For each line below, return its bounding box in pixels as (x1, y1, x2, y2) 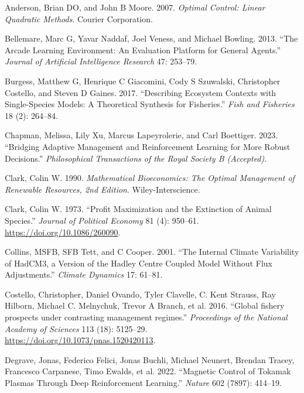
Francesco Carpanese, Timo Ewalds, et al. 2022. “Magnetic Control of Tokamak (5, 365, 291, 377)
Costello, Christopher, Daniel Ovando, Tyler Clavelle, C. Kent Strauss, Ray (5, 288, 276, 300)
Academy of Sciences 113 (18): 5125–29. (5, 322, 148, 334)
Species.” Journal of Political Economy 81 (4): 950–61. (5, 214, 199, 226)
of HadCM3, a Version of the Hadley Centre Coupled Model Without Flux (5, 257, 272, 269)
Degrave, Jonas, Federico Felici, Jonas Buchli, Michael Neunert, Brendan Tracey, (5, 353, 295, 365)
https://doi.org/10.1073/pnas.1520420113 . (5, 334, 156, 346)
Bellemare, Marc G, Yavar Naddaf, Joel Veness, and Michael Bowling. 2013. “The (5, 32, 298, 45)
